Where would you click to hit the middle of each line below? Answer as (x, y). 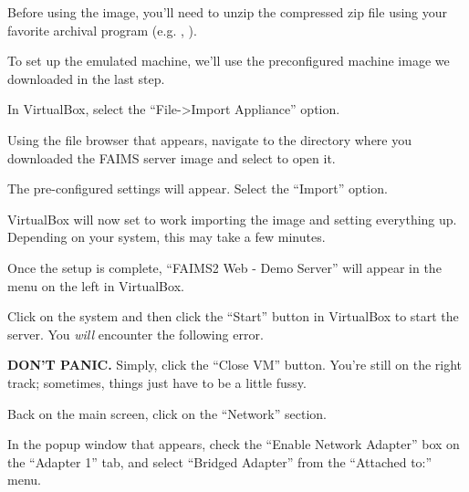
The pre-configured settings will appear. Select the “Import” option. (198, 188)
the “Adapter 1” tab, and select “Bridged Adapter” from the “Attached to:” (220, 461)
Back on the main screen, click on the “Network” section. (167, 413)
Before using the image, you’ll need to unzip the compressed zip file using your (228, 12)
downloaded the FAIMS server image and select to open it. (172, 157)
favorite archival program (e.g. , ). (102, 30)
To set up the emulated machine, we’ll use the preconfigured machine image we (229, 61)
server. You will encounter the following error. (135, 334)
